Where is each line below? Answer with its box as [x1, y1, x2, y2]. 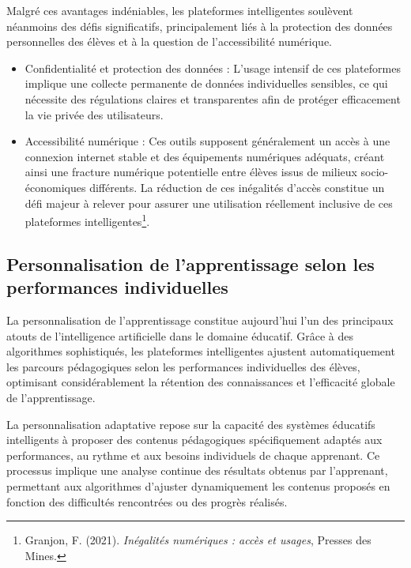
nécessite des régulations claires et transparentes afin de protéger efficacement [25, 90, 401, 107]
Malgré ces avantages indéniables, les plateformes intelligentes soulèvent [6, 2, 353, 18]
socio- [360, 164, 389, 180]
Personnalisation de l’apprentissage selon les [6, 251, 375, 276]
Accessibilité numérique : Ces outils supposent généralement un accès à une [25, 133, 390, 149]
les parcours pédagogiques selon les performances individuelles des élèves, [6, 358, 360, 374]
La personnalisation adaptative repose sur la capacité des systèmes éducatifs [6, 416, 375, 432]
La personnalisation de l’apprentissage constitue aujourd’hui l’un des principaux [6, 311, 394, 328]
